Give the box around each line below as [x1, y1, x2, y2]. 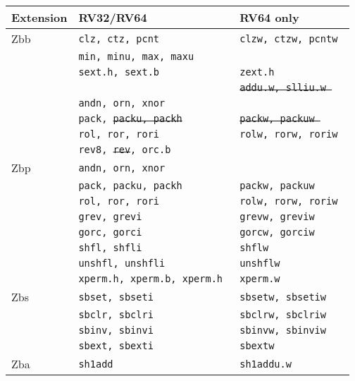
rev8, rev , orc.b [78, 144, 171, 155]
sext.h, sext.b [78, 66, 159, 78]
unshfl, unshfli [78, 258, 166, 269]
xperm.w [239, 273, 280, 284]
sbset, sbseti [78, 291, 154, 303]
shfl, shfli [78, 242, 142, 253]
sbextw [239, 340, 275, 351]
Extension [11, 9, 68, 25]
